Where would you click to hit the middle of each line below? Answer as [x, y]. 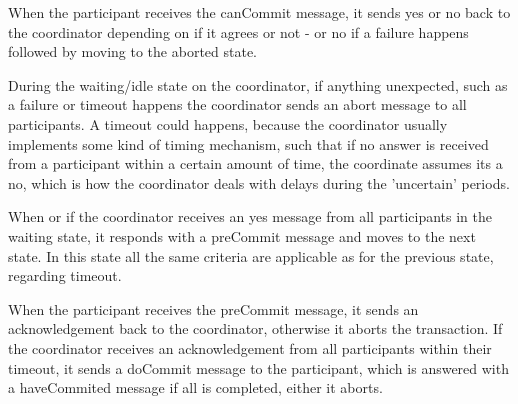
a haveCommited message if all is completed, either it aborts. [195, 387]
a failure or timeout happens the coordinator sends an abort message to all [237, 104]
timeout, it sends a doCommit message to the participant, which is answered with [258, 367]
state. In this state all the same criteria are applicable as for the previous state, [251, 255]
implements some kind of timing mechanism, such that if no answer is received [248, 143]
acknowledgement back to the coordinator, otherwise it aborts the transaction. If [255, 328]
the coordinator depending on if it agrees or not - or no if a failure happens [238, 31]
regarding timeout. [65, 275]
